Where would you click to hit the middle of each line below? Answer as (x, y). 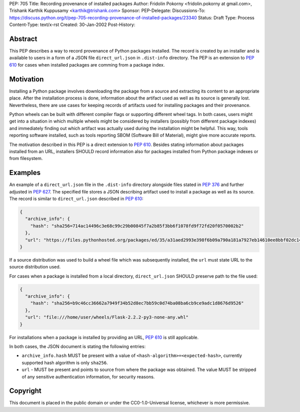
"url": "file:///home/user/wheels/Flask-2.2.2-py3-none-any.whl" (107, 317)
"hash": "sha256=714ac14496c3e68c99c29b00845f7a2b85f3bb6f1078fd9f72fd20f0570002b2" (137, 226)
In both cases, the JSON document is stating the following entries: (77, 346)
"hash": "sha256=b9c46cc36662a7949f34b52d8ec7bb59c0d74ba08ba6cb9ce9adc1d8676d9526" (137, 303)
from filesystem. (26, 158)
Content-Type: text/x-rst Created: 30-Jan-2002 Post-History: (72, 24)
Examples (25, 173)
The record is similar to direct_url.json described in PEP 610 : (76, 198)
